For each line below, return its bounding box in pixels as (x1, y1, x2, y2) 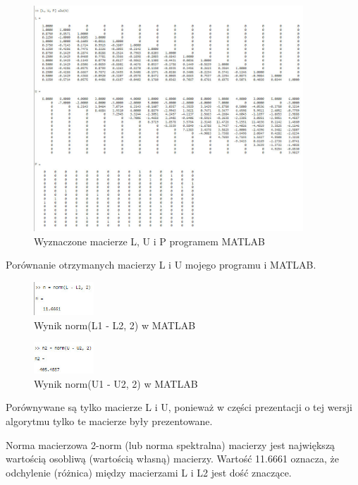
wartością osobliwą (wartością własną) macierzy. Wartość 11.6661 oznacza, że (6, 451, 340, 466)
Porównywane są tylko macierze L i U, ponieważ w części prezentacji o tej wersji (6, 400, 352, 415)
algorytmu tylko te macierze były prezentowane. (6, 414, 213, 429)
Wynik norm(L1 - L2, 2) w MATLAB (34, 317, 196, 332)
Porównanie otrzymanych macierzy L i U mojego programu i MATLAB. (6, 257, 316, 272)
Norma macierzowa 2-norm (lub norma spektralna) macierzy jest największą (6, 437, 335, 452)
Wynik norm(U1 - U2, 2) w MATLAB (34, 376, 198, 391)
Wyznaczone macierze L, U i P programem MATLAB (34, 233, 265, 248)
